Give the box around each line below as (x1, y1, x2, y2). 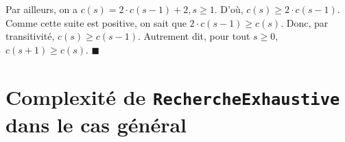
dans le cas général (5, 110, 187, 138)
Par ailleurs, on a (5, 2, 78, 16)
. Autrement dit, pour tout (137, 29, 250, 43)
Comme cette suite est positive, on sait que (5, 15, 187, 29)
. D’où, (214, 2, 243, 16)
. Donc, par (281, 15, 329, 29)
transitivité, (5, 29, 55, 43)
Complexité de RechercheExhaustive (5, 82, 340, 110)
